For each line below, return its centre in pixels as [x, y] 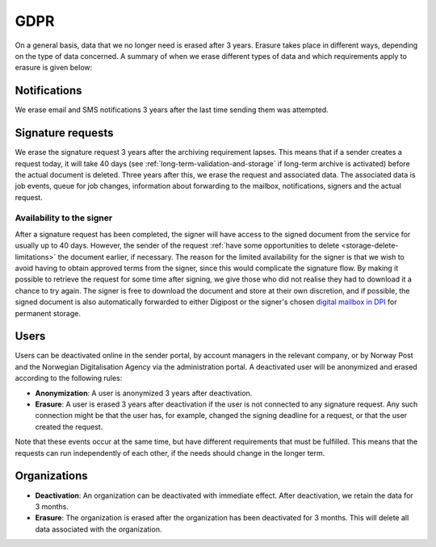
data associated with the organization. [99, 529]
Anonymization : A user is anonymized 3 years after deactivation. [144, 393]
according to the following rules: [69, 378]
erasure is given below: [54, 68]
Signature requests [64, 133]
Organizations [51, 476]
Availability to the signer [64, 218]
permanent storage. [48, 313]
